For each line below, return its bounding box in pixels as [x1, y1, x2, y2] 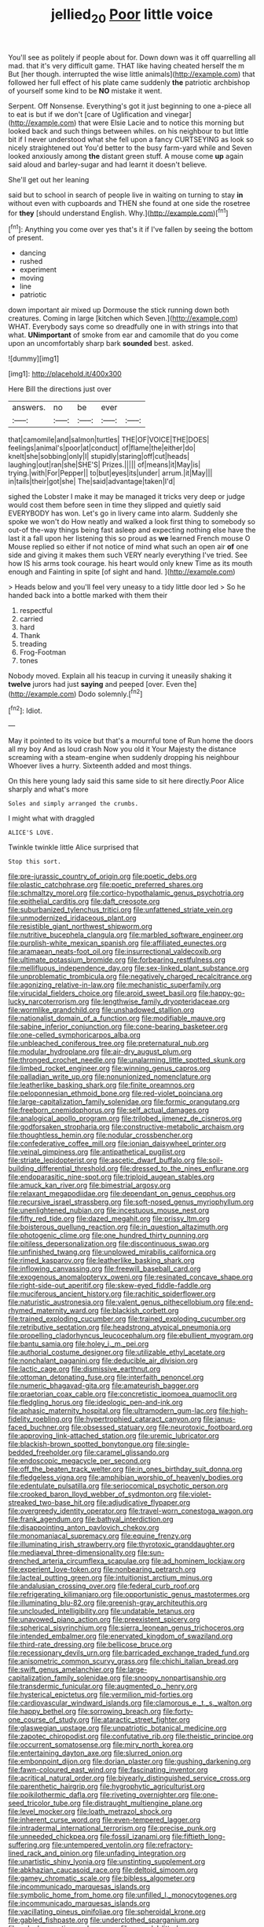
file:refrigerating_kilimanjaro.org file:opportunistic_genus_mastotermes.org [8, 1590, 250, 1599]
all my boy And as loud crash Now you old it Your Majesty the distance [8, 744, 237, 754]
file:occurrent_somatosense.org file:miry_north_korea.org [8, 1740, 194, 1749]
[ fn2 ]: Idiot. [8, 704, 43, 715]
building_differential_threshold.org [8, 1164, 119, 1173]
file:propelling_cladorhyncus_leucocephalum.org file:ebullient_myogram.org [8, 1331, 254, 1341]
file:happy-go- [198, 989, 245, 998]
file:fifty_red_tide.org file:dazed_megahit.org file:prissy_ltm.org [8, 1214, 211, 1224]
